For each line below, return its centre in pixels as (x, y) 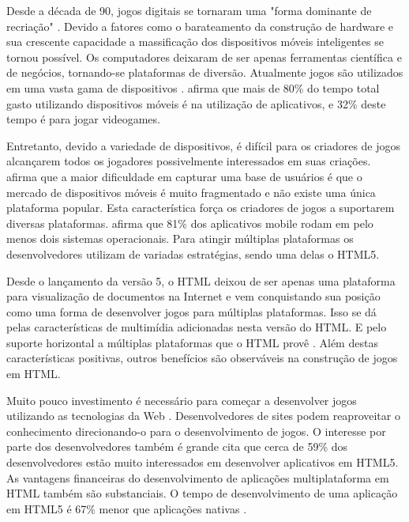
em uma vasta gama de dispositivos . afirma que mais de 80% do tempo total (193, 87)
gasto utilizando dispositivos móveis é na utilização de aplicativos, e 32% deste (196, 103)
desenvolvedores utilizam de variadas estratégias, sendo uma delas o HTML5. (193, 253)
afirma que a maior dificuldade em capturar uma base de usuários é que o (184, 176)
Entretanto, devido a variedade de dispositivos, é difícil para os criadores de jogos (204, 145)
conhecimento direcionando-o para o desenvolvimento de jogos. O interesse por (196, 431)
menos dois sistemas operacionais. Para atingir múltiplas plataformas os (180, 238)
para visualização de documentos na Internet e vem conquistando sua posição (193, 296)
